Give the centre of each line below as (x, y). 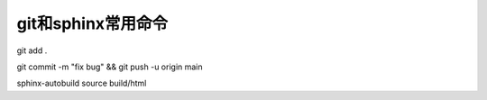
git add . (32, 50)
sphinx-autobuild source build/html (82, 83)
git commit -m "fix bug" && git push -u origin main (110, 67)
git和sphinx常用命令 (92, 23)
